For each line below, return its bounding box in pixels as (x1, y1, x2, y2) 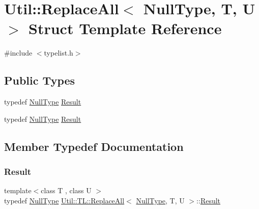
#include (4, 47, 33, 58)
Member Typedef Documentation (4, 138, 184, 154)
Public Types (4, 72, 75, 88)
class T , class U (41, 185, 92, 196)
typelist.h (44, 47, 73, 58)
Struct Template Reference (28, 18, 222, 39)
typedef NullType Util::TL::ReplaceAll (4, 195, 125, 205)
